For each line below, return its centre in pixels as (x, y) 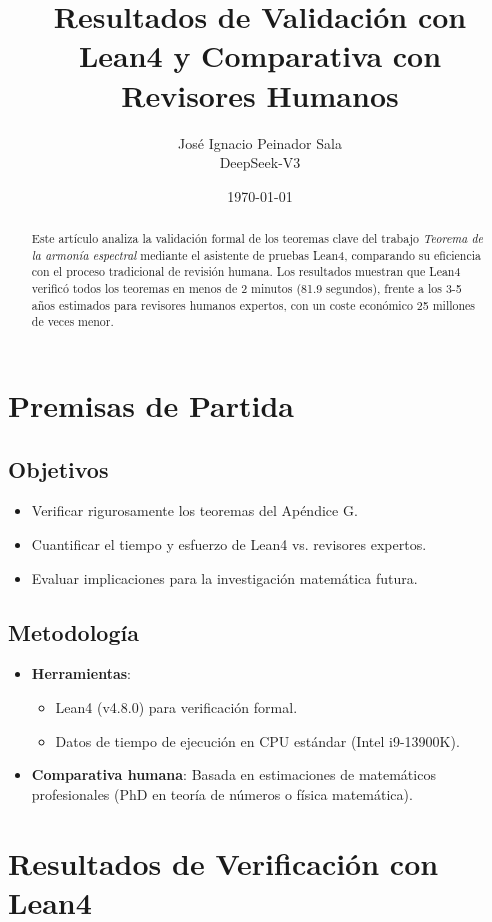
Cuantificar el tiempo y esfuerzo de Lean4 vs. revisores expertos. (229, 544)
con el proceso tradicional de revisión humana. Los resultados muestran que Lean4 (246, 271)
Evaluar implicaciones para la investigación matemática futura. (224, 577)
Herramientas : (81, 673)
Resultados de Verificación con (223, 862)
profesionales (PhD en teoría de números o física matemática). (222, 793)
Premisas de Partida (151, 405)
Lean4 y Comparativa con (260, 55)
